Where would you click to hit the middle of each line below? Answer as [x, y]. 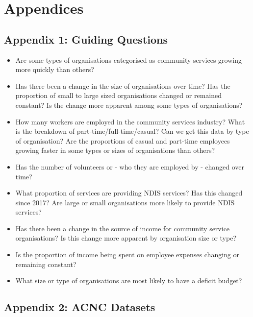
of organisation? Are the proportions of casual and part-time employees [123, 140]
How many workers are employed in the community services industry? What [130, 121]
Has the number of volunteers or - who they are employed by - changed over [130, 166]
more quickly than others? [55, 69]
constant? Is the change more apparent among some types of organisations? [129, 105]
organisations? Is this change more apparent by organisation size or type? [126, 238]
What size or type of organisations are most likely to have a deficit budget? [129, 280]
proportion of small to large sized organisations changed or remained [118, 95]
